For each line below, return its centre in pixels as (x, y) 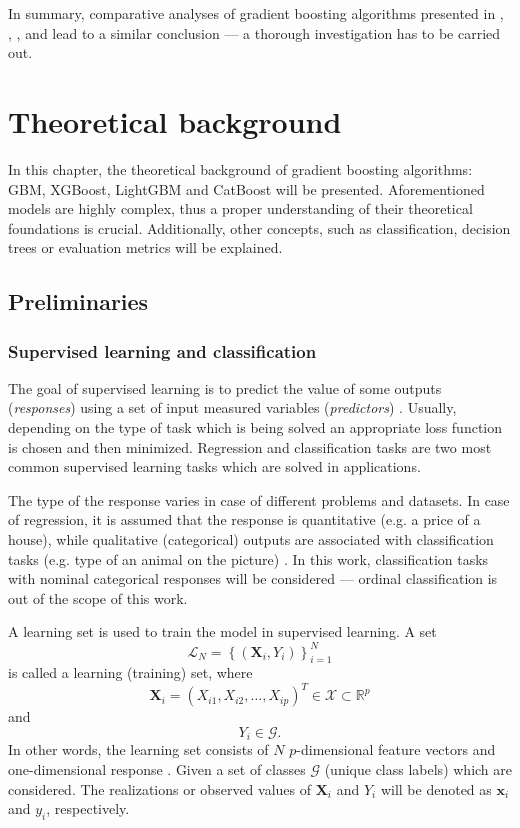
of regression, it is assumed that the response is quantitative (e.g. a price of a (244, 519)
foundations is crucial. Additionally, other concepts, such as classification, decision (259, 227)
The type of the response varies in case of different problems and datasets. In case (259, 499)
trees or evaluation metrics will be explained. (145, 247)
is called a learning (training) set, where (130, 672)
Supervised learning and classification (162, 350)
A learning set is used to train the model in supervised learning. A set (222, 631)
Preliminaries (78, 301)
